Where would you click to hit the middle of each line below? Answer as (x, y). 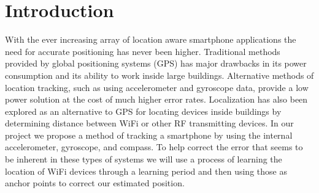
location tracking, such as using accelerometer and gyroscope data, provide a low (157, 87)
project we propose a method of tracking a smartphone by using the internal (149, 135)
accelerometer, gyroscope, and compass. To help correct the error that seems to (154, 147)
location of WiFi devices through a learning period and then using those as (146, 171)
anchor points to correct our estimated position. (95, 183)
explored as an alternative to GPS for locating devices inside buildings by (143, 111)
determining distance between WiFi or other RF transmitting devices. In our (149, 123)
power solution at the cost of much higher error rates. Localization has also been (156, 99)
